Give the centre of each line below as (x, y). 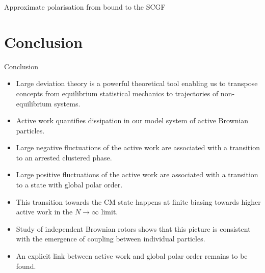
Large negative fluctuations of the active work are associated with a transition (138, 147)
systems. (67, 103)
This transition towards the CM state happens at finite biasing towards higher (138, 201)
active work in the (44, 212)
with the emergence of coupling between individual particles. (111, 239)
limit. (110, 212)
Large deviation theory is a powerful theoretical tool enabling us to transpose (137, 83)
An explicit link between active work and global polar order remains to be (132, 256)
